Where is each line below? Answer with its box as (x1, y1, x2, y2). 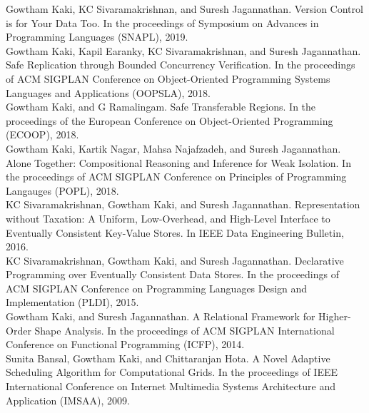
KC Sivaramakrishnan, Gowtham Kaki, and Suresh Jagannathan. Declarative (6, 253, 344, 267)
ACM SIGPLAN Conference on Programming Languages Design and (6, 280, 308, 295)
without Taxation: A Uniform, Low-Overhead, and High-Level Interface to (6, 210, 330, 225)
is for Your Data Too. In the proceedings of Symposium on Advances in (6, 15, 319, 30)
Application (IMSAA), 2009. (6, 392, 130, 407)
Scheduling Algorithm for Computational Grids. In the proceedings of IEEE (6, 364, 338, 379)
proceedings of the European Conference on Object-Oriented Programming (6, 113, 333, 128)
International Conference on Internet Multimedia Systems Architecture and (6, 379, 335, 394)
